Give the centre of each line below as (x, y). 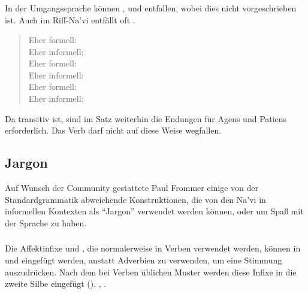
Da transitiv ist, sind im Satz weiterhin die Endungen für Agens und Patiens (146, 118)
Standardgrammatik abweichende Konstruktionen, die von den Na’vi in (135, 199)
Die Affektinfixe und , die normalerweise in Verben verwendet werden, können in (153, 248)
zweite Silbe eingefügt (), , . (56, 284)
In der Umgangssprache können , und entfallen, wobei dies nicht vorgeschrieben (151, 7)
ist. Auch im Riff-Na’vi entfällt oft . (70, 19)
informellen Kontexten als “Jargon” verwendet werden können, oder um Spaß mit (154, 211)
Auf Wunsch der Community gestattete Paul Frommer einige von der (132, 188)
